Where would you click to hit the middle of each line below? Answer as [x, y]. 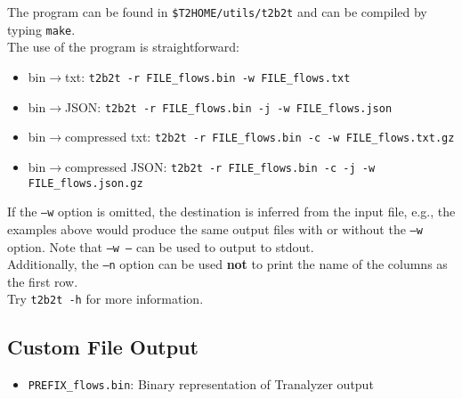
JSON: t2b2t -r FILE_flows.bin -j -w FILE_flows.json [229, 106]
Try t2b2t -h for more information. [105, 299]
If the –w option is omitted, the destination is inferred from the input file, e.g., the [231, 212]
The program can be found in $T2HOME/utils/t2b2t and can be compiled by [217, 12]
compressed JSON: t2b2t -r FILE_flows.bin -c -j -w [220, 166]
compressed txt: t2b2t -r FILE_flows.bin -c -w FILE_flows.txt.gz [260, 137]
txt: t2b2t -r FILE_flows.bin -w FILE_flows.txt [208, 76]
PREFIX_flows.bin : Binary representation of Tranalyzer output [201, 384]
